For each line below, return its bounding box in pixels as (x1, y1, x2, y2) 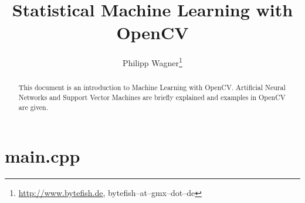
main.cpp (5, 144, 80, 168)
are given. (18, 102, 49, 112)
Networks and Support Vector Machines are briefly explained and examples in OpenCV (18, 92, 286, 102)
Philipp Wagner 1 (123, 55, 182, 68)
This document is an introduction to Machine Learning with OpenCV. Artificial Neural (18, 82, 286, 92)
